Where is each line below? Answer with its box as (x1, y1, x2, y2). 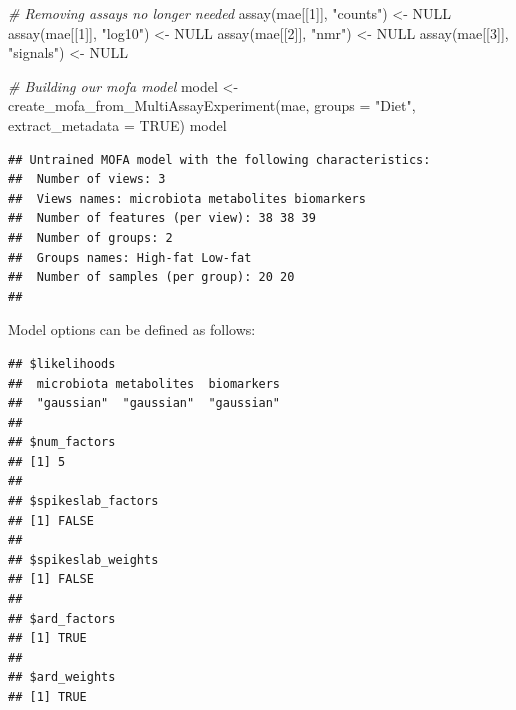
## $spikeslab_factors (8, 494, 159, 509)
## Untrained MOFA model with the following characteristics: (8, 152, 431, 167)
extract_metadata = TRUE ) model (8, 114, 227, 135)
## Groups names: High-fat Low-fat (8, 250, 252, 265)
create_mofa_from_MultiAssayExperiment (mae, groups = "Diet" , (8, 95, 416, 116)
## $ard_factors (8, 611, 116, 626)
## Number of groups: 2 (8, 230, 173, 245)
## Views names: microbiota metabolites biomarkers (8, 191, 366, 206)
